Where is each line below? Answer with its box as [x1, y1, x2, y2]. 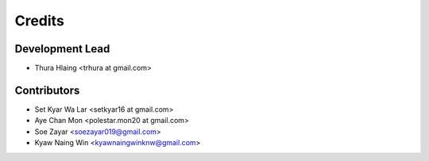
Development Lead [14, 42, 110, 56]
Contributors [14, 83, 80, 97]
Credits [14, 12, 65, 29]
